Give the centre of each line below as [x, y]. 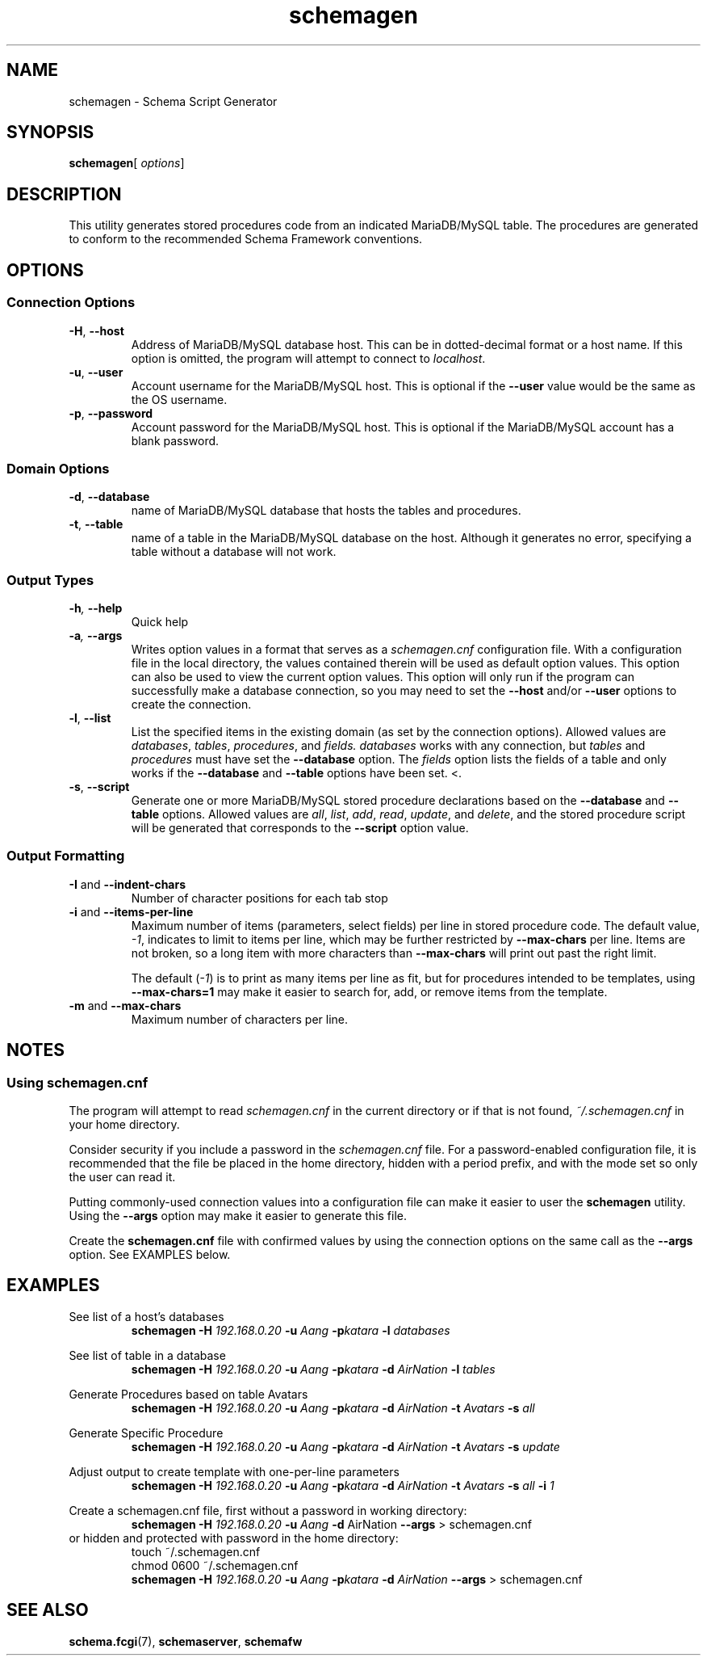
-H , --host [96, 330]
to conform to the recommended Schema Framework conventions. [246, 239]
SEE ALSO [48, 1610]
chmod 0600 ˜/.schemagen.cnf [215, 1565]
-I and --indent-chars [128, 884]
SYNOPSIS [50, 133]
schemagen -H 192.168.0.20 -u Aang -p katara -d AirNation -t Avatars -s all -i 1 [343, 1485]
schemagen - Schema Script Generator [173, 101]
